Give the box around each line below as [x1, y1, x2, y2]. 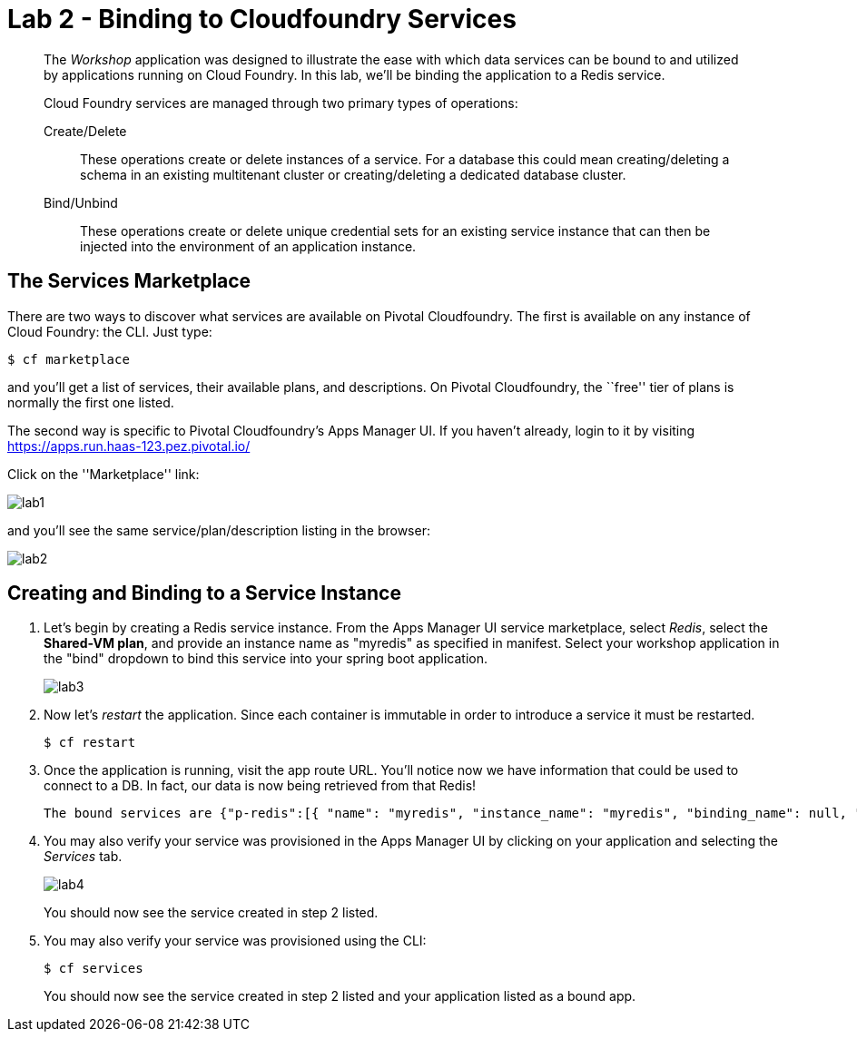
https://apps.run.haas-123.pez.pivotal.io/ [7, 437, 251, 454]
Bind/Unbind [44, 194, 118, 211]
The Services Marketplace [7, 270, 251, 293]
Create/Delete [44, 123, 127, 139]
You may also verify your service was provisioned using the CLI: [44, 933, 427, 949]
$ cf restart [44, 735, 136, 750]
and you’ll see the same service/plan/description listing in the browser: [7, 522, 430, 538]
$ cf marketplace [7, 351, 130, 367]
